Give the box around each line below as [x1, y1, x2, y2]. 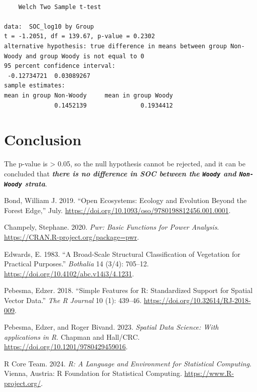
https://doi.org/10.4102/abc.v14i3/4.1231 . [4, 268, 134, 278]
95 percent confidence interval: [4, 62, 115, 70]
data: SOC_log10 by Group [4, 23, 94, 30]
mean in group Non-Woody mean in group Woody [4, 91, 173, 99]
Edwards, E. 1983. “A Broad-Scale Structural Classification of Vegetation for [4, 248, 240, 259]
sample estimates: [4, 82, 65, 89]
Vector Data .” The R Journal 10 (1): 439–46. [4, 295, 142, 305]
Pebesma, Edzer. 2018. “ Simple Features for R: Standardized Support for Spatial [4, 285, 253, 296]
